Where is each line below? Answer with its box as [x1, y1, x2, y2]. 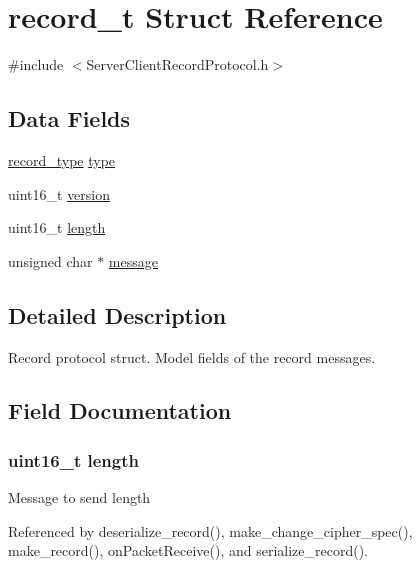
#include [8, 54, 64, 75]
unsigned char [8, 250, 93, 271]
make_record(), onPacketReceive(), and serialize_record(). [8, 540, 368, 561]
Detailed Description [8, 299, 227, 330]
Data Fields [8, 103, 131, 134]
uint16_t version [8, 183, 111, 204]
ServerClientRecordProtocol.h [86, 54, 269, 75]
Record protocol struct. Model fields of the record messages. [8, 346, 376, 367]
